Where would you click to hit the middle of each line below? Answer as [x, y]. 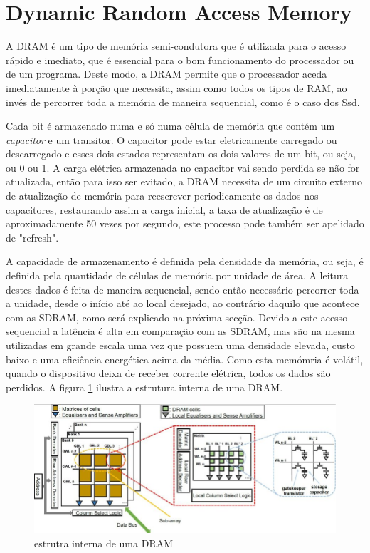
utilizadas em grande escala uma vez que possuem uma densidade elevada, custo [180, 345]
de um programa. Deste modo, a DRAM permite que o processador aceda [166, 74]
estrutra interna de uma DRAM [104, 543]
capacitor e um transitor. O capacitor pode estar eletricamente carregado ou [171, 139]
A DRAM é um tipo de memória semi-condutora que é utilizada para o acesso [176, 46]
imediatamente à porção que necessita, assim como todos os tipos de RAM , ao [176, 87]
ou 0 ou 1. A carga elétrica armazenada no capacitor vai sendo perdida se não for [183, 167]
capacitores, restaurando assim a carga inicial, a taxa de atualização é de [164, 209]
